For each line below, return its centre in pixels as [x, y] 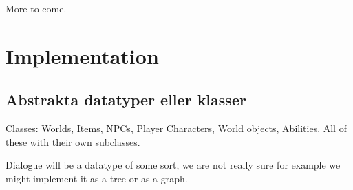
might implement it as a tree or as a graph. [97, 178]
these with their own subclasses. [73, 141]
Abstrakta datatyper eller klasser [126, 99]
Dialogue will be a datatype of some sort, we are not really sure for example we [173, 165]
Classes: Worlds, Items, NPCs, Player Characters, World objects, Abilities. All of [176, 128]
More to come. [36, 8]
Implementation [82, 55]
